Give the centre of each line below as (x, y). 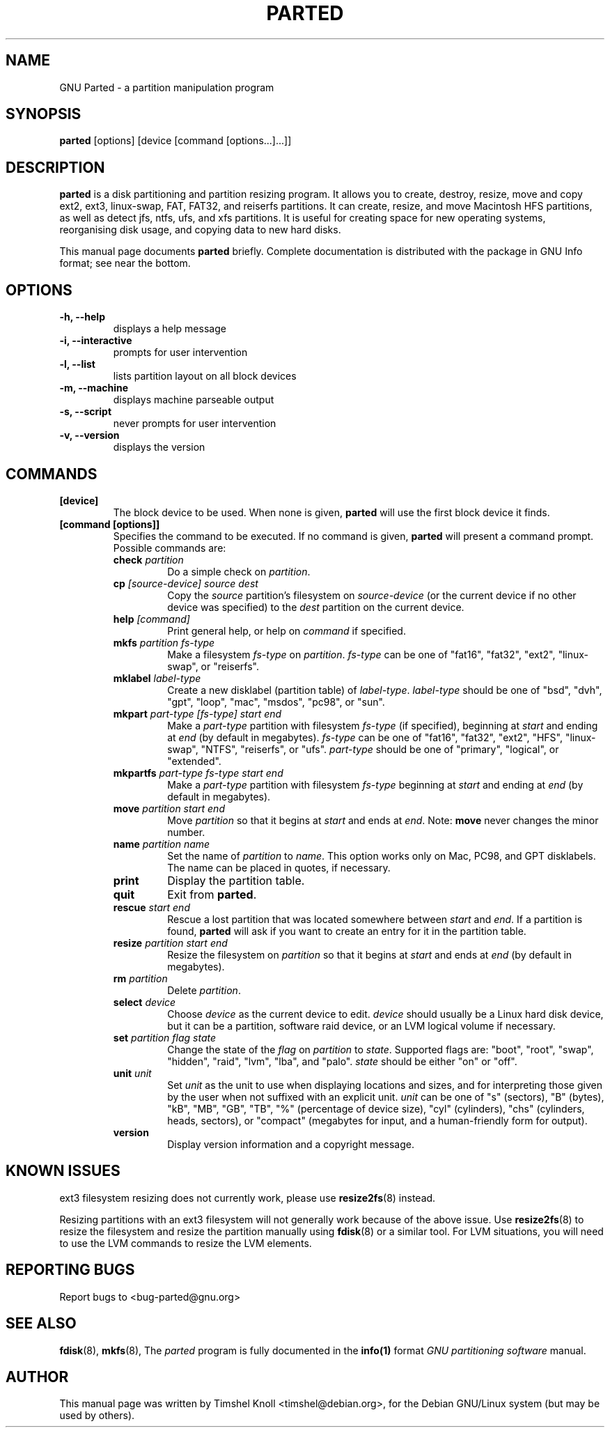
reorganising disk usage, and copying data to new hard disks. (200, 230)
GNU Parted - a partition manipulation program (167, 87)
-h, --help (82, 317)
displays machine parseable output (194, 400)
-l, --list (77, 364)
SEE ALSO (41, 1324)
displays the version (159, 447)
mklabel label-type (157, 678)
